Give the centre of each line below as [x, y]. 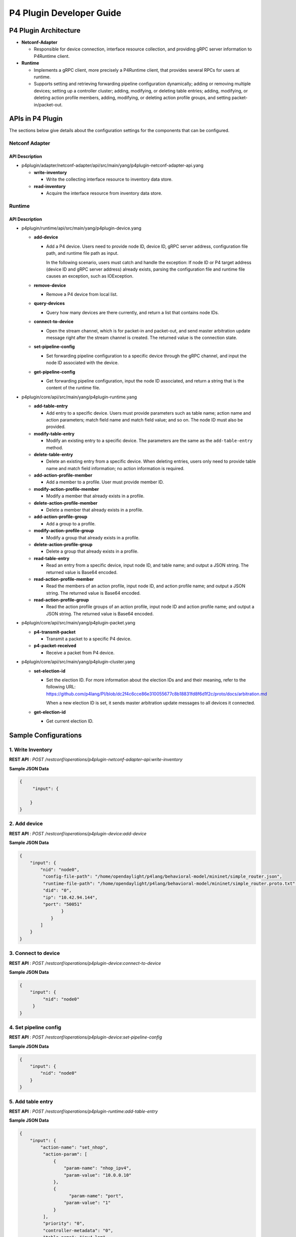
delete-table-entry [54, 454]
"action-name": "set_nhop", [74, 1147]
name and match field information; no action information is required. [115, 468]
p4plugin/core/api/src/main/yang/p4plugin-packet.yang [78, 623]
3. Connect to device [35, 953]
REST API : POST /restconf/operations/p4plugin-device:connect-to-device [85, 963]
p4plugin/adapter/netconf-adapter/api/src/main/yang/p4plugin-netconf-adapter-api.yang [112, 165]
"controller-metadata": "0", [78, 1230]
